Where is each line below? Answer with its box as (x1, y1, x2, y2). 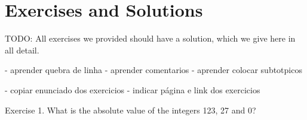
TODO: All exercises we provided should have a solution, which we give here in (5, 32, 296, 45)
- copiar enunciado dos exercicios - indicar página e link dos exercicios (5, 83, 260, 96)
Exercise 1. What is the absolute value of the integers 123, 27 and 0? (5, 103, 256, 116)
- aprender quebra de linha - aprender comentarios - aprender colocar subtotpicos (5, 64, 302, 76)
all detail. (5, 43, 39, 56)
